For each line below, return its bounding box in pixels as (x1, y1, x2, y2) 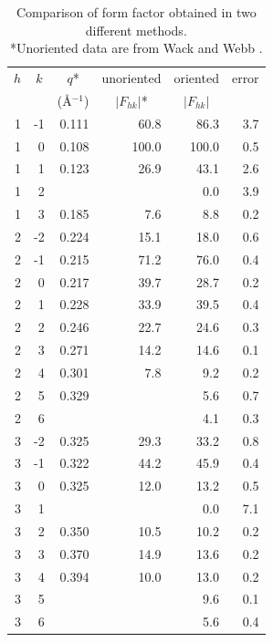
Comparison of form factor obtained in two (16, 3, 257, 21)
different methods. (85, 20, 187, 39)
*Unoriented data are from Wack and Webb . (9, 38, 263, 57)
